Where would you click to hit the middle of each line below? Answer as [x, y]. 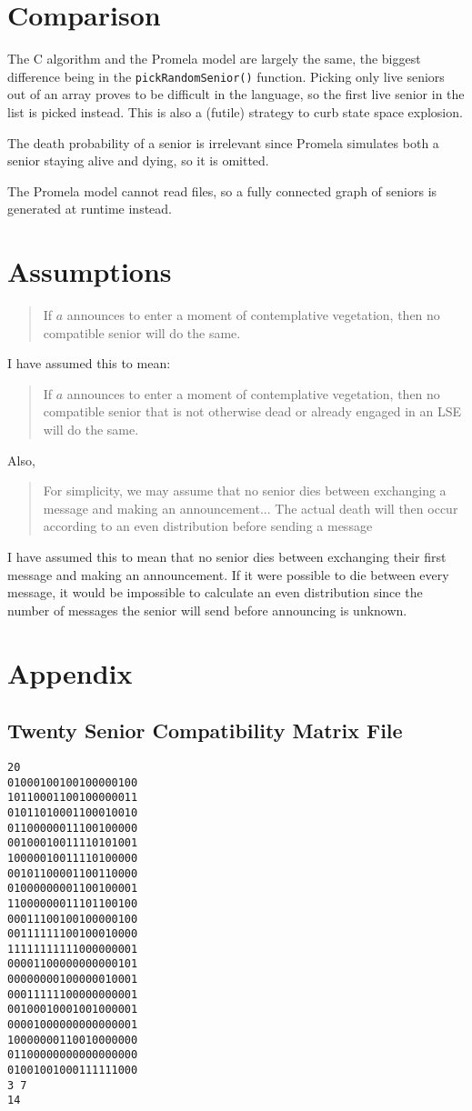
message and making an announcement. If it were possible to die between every [228, 574]
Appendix [70, 672]
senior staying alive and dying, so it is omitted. [138, 160]
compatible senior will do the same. [142, 332]
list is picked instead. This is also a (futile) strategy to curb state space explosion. [235, 111]
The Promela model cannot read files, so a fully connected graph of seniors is [222, 190]
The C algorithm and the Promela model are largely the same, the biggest [214, 59]
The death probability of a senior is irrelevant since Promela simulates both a [223, 142]
